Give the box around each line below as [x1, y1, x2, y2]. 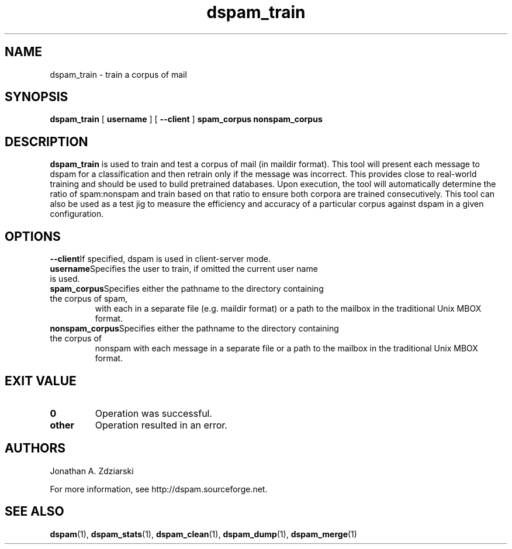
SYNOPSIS [5, 89, 68, 105]
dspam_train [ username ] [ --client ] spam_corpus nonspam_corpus [50, 114, 323, 125]
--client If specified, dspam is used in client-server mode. [50, 254, 271, 264]
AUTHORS [5, 441, 66, 456]
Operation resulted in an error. [95, 419, 227, 431]
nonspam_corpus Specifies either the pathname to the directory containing [50, 323, 339, 334]
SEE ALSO [5, 504, 64, 519]
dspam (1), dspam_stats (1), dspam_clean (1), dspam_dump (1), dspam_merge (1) [50, 529, 357, 539]
